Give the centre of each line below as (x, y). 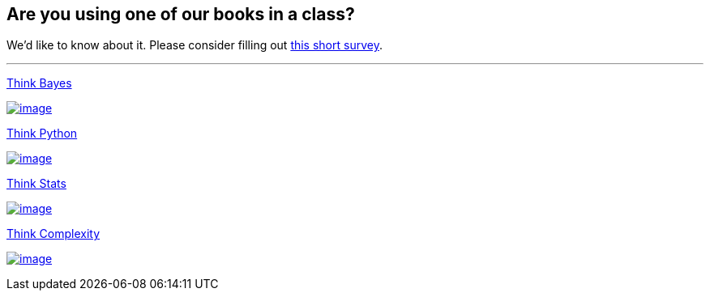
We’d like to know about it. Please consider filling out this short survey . (195, 45)
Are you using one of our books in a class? (181, 14)
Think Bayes (39, 83)
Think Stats (36, 184)
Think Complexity (53, 234)
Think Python (42, 134)
